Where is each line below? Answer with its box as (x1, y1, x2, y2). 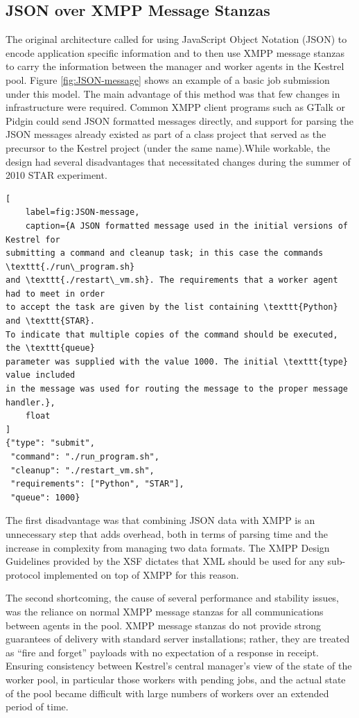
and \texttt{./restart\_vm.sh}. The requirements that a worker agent (6, 275, 338, 286)
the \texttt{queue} (6, 343, 95, 353)
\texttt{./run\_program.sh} (6, 261, 135, 272)
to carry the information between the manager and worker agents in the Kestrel (6, 59, 344, 73)
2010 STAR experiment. (6, 168, 107, 182)
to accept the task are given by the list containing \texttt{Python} (6, 302, 338, 313)
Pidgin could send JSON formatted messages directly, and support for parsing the (6, 113, 353, 128)
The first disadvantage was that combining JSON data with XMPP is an (6, 513, 315, 527)
